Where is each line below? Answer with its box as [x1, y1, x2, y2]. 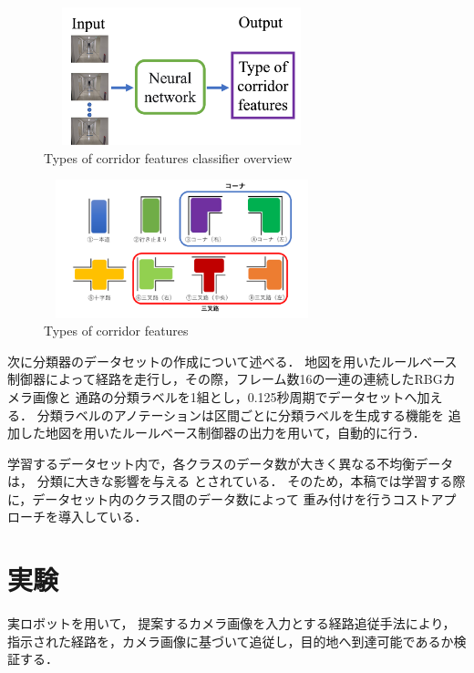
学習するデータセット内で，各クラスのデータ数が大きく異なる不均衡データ [7, 453, 454, 472]
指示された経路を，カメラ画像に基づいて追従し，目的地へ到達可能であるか [7, 631, 454, 650]
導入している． [57, 507, 148, 526]
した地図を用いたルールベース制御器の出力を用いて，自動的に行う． [19, 423, 426, 442]
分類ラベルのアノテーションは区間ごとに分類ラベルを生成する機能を [36, 405, 445, 424]
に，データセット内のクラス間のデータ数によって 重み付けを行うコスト [7, 489, 431, 508]
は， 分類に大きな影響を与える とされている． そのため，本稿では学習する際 [7, 471, 466, 491]
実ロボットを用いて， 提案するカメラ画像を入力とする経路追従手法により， [7, 614, 456, 633]
